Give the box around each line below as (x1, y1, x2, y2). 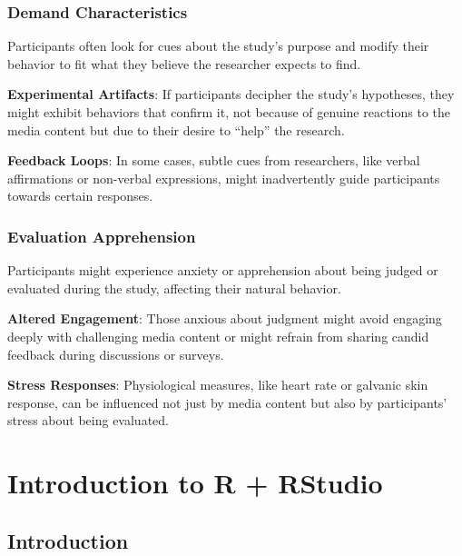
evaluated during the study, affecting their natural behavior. (7, 278, 341, 297)
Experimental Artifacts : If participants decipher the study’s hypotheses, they (7, 84, 455, 104)
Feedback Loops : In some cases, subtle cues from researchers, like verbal (7, 151, 420, 170)
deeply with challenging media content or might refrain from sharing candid (7, 326, 429, 345)
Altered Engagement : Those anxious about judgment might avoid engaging (7, 309, 442, 328)
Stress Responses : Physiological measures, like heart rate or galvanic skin (7, 375, 428, 394)
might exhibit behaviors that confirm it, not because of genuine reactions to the (7, 103, 451, 121)
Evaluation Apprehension (7, 224, 196, 247)
